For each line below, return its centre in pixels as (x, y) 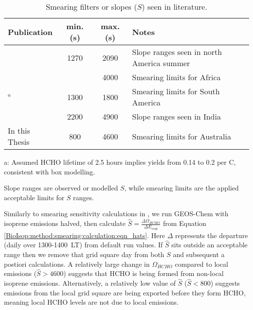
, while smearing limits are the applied (181, 188)
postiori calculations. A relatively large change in (77, 264)
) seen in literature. (174, 7)
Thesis (19, 142)
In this (19, 130)
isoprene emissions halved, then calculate (65, 223)
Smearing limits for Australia (181, 136)
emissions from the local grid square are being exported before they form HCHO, (125, 292)
